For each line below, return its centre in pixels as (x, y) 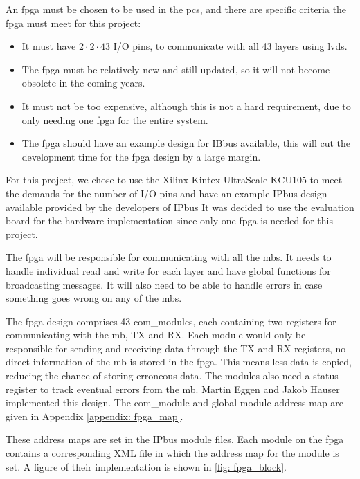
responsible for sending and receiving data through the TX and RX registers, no (176, 348)
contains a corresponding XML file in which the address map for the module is (172, 453)
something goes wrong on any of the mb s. (94, 298)
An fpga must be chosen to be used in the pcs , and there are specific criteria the (176, 9)
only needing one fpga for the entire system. (115, 119)
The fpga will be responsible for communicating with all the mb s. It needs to (169, 257)
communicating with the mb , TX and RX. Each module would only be (156, 335)
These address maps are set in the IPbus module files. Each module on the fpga (175, 439)
